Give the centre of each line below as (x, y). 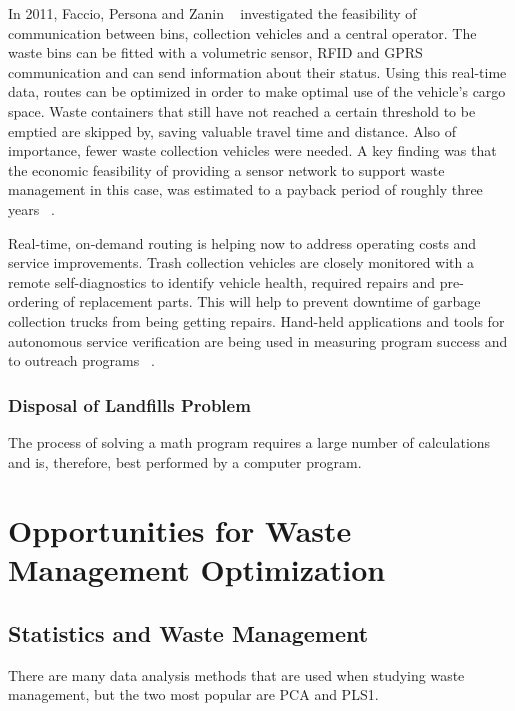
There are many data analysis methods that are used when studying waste (236, 674)
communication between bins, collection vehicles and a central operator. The (242, 32)
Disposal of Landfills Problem (129, 404)
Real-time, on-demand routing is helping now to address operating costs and (242, 242)
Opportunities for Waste (180, 530)
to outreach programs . (81, 360)
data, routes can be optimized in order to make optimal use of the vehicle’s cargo (257, 91)
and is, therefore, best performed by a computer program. (185, 461)
